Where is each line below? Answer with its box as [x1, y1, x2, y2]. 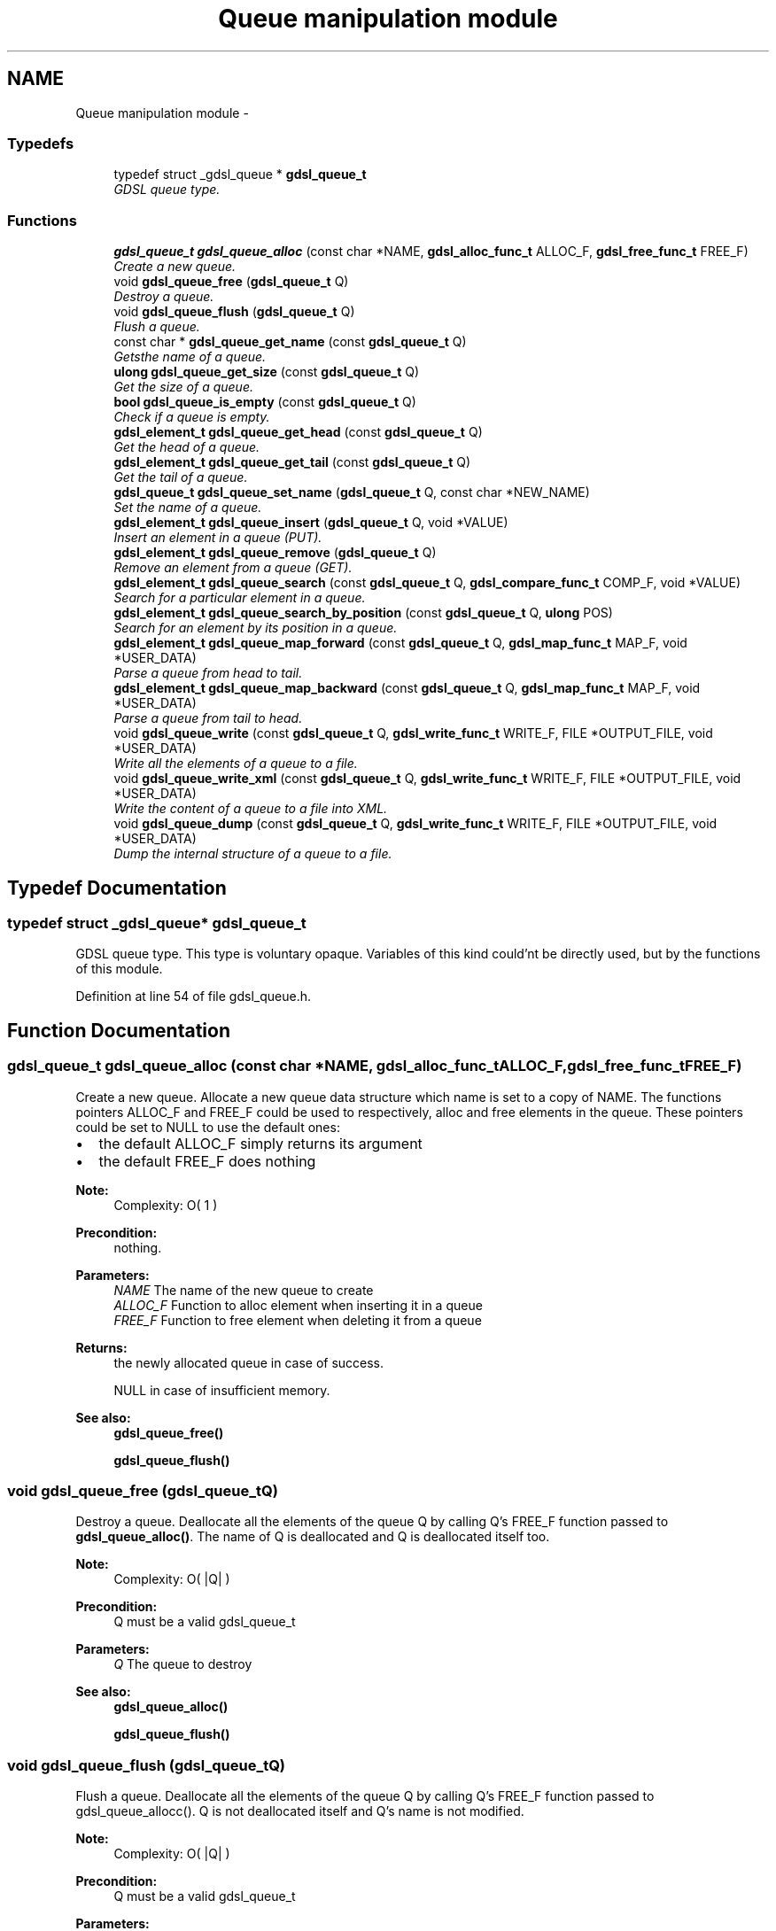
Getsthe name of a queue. [113, 349, 267, 365]
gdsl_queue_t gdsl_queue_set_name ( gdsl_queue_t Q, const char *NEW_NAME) [113, 485, 590, 500]
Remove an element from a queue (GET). [113, 560, 353, 576]
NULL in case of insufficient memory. [113, 1382, 330, 1398]
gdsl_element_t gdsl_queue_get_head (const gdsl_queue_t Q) [113, 424, 483, 440]
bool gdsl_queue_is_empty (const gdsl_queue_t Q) [113, 394, 416, 410]
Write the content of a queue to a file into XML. [113, 801, 388, 817]
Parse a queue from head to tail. [113, 665, 303, 681]
